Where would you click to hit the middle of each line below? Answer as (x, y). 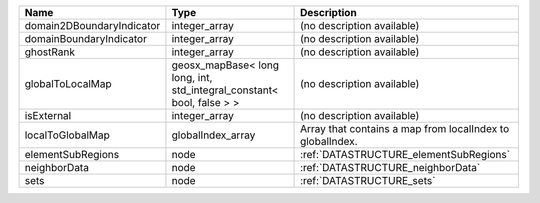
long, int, (192, 77)
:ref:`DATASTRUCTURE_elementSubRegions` (405, 154)
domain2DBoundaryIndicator (92, 25)
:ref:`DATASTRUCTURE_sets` (368, 180)
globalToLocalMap (68, 83)
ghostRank (49, 52)
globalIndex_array (213, 135)
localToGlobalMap (67, 135)
